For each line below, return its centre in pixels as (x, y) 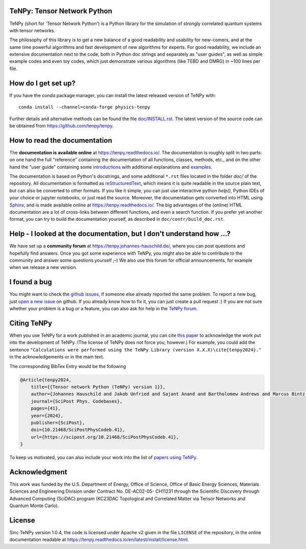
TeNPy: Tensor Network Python (61, 11)
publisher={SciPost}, (58, 422)
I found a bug (31, 282)
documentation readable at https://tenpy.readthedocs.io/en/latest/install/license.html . (99, 540)
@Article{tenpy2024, (46, 380)
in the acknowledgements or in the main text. (57, 357)
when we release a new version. (43, 267)
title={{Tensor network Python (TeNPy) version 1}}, (98, 387)
